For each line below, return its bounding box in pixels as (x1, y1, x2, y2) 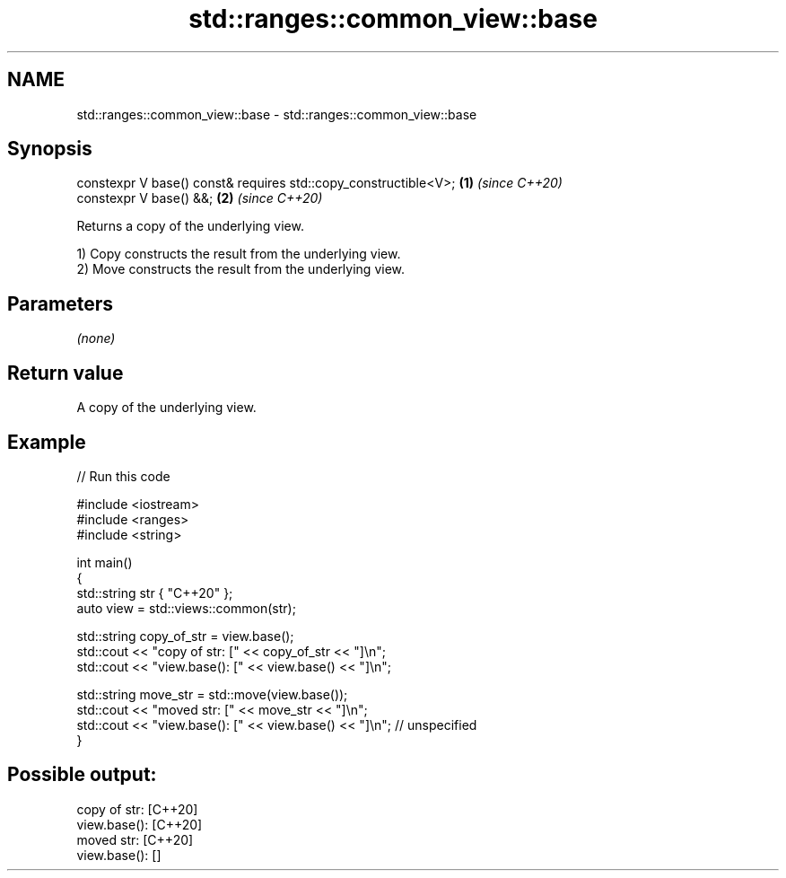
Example (7, 430, 86, 453)
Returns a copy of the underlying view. (76, 218, 304, 234)
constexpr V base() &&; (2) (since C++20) (76, 190, 323, 206)
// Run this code (76, 468, 170, 484)
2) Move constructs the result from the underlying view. (76, 261, 406, 277)
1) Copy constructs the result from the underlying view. (76, 246, 401, 262)
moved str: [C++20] (76, 831, 194, 847)
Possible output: (7, 763, 157, 786)
